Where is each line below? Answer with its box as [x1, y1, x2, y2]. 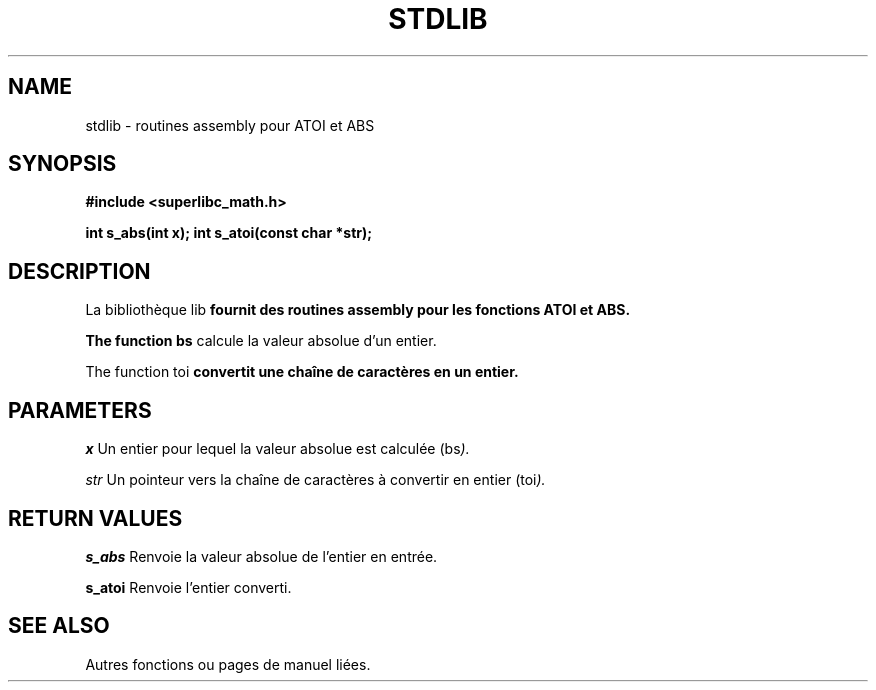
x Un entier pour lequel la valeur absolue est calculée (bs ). [85, 440, 470, 458]
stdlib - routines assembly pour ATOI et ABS [85, 116, 375, 134]
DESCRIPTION [8, 258, 151, 284]
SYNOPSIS [8, 151, 117, 177]
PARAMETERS [8, 397, 152, 423]
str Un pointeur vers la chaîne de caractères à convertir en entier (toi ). [85, 471, 546, 489]
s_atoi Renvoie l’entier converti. [85, 578, 292, 596]
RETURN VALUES [8, 505, 183, 531]
